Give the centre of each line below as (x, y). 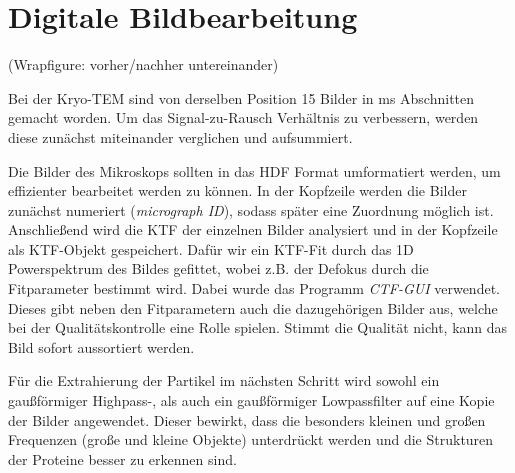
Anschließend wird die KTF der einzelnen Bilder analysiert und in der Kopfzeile (253, 229)
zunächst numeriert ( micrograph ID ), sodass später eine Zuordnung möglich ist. (251, 209)
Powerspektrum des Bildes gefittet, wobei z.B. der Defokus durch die (218, 268)
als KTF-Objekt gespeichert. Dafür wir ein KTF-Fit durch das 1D (211, 248)
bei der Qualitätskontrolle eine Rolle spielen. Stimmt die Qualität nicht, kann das (258, 327)
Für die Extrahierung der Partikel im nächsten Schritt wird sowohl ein (224, 380)
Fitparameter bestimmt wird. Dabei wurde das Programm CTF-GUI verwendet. (254, 288)
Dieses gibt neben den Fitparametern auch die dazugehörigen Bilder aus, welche (253, 307)
